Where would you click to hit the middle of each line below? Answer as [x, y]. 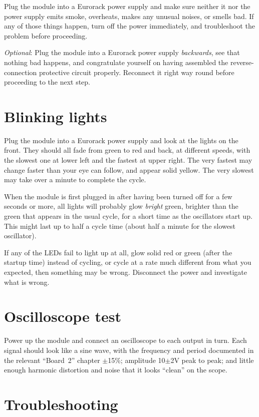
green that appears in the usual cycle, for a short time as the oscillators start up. [128, 216]
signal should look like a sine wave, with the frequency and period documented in [129, 350]
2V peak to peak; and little [212, 360]
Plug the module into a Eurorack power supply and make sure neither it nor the [127, 6]
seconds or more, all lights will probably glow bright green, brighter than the [121, 206]
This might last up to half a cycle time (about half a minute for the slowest [120, 226]
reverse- [242, 62]
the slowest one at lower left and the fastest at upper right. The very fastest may [128, 160]
